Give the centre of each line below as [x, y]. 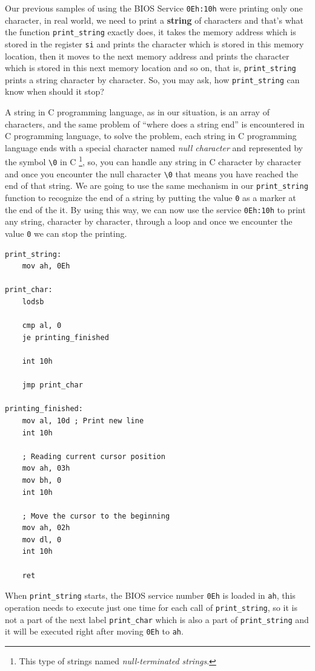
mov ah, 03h [46, 468]
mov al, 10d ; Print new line [83, 421]
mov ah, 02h [46, 528]
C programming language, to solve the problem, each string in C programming [151, 136]
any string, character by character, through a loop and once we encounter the [149, 221]
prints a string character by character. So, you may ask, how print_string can [152, 79]
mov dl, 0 [42, 540]
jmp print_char [52, 385]
